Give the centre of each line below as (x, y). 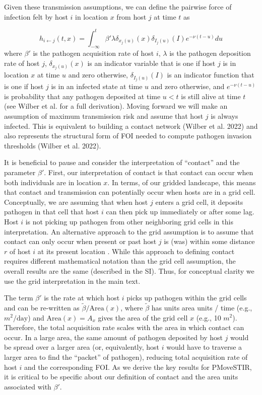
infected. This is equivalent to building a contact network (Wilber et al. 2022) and (131, 126)
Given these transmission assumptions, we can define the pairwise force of (118, 7)
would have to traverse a (204, 347)
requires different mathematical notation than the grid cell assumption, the (120, 261)
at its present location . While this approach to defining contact (136, 251)
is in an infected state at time (97, 86)
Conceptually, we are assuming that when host (76, 202)
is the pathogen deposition (210, 53)
